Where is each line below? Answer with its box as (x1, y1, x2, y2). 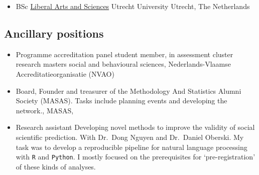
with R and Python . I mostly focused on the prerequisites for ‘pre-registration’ (16, 151, 255, 162)
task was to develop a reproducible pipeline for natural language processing (16, 141, 247, 152)
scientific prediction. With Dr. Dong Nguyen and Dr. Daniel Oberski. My (16, 131, 244, 142)
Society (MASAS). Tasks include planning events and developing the (16, 95, 227, 106)
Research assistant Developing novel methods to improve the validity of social (16, 122, 255, 132)
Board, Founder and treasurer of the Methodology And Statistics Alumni (16, 85, 241, 96)
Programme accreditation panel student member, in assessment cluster (16, 49, 233, 59)
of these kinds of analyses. (16, 161, 96, 171)
